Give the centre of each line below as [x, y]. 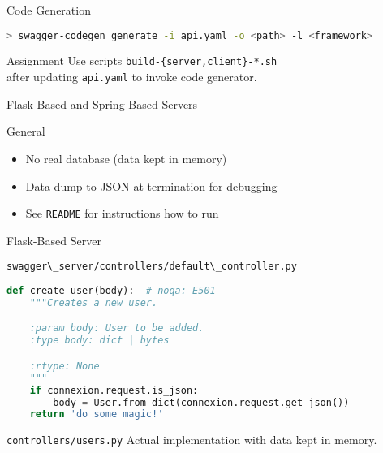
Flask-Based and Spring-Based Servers [102, 104]
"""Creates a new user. [94, 302]
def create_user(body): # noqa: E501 [111, 291]
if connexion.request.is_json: [114, 390]
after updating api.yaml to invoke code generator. [132, 77]
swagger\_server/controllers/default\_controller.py [152, 267]
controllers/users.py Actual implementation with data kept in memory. [192, 440]
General [26, 131]
